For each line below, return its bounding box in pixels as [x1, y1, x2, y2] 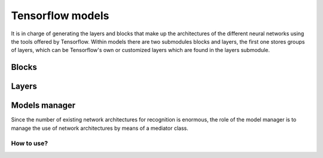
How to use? [11, 139, 48, 148]
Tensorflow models [11, 9, 109, 22]
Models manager [11, 101, 76, 111]
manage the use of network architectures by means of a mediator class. [11, 124, 188, 132]
